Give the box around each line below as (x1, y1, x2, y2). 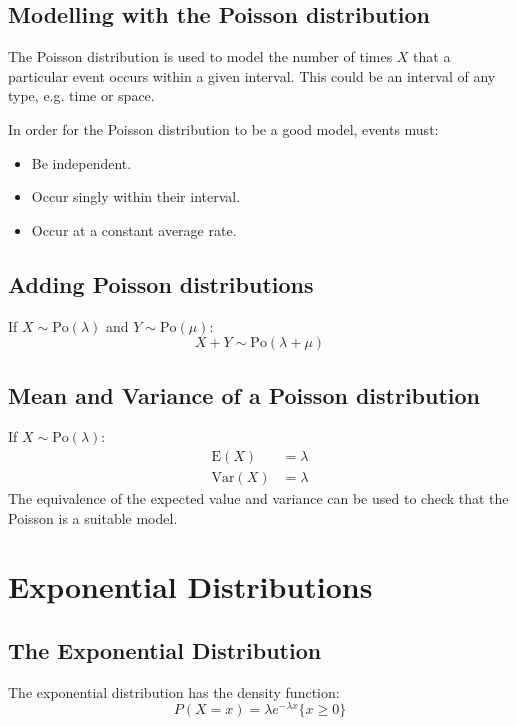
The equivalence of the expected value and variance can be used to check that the (8, 488, 509, 509)
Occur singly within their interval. (31, 186, 241, 207)
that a (413, 46, 451, 67)
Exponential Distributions (8, 566, 373, 607)
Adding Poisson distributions (8, 268, 314, 299)
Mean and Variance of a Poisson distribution (8, 379, 481, 410)
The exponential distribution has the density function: (8, 681, 340, 702)
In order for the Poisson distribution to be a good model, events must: (8, 118, 439, 139)
